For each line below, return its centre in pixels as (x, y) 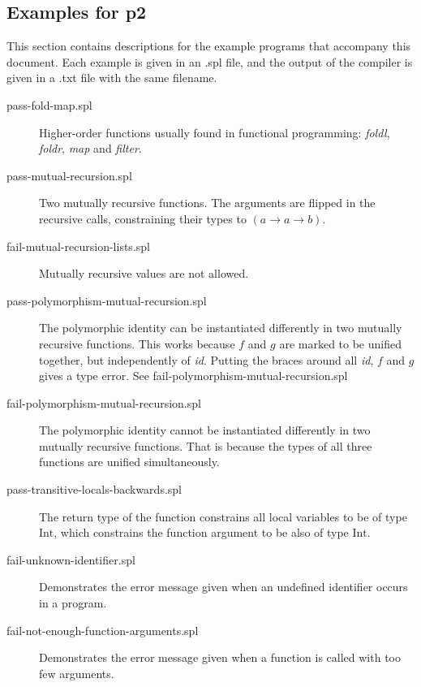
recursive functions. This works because (137, 343)
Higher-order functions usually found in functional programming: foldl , (215, 132)
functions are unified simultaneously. (129, 462)
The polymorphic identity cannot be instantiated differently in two (205, 430)
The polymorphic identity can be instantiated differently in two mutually (221, 328)
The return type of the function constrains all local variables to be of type (223, 516)
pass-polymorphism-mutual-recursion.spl (107, 300)
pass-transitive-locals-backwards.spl (94, 489)
